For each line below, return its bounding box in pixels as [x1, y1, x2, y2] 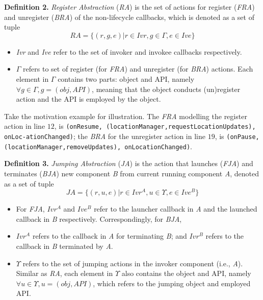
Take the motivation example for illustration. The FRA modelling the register [4, 110, 247, 121]
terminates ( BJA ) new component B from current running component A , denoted [4, 168, 259, 178]
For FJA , [16, 203, 45, 214]
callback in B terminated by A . [16, 240, 113, 251]
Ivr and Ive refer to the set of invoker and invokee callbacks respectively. [16, 46, 242, 57]
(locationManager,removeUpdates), [4, 143, 121, 151]
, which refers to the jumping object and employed [93, 278, 251, 288]
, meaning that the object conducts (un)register [92, 83, 241, 94]
